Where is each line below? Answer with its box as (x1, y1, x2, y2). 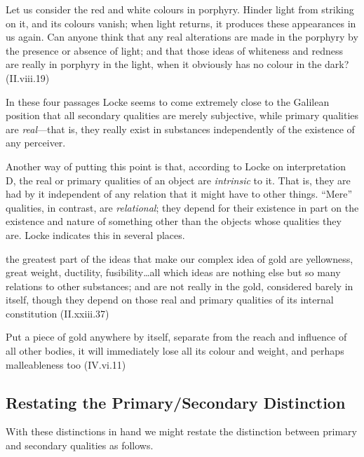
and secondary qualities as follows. (6, 438, 154, 453)
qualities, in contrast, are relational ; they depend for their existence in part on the (6, 200, 359, 214)
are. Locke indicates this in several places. (6, 227, 185, 242)
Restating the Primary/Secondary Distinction (6, 391, 346, 413)
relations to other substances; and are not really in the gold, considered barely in (6, 278, 353, 293)
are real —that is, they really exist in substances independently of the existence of (6, 121, 355, 136)
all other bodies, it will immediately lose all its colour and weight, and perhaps (6, 343, 344, 358)
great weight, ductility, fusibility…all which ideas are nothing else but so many (6, 265, 341, 280)
